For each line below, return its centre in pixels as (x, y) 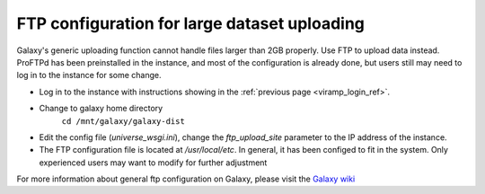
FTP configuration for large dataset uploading (191, 23)
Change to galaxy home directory (101, 109)
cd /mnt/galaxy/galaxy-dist (123, 121)
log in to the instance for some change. (89, 75)
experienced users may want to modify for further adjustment (153, 163)
